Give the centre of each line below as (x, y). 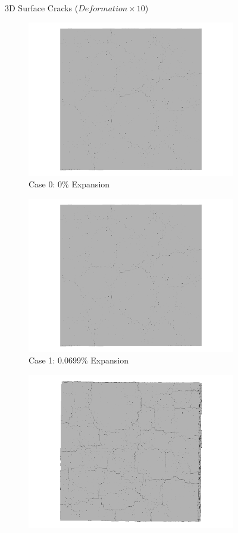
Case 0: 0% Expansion (69, 184)
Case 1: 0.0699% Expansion (79, 360)
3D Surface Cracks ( (42, 8)
